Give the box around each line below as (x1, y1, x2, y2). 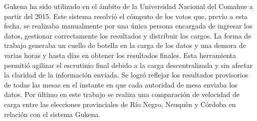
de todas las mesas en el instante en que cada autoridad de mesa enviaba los (4, 79, 238, 89)
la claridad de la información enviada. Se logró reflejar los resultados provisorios (4, 69, 249, 80)
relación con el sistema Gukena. (4, 108, 101, 119)
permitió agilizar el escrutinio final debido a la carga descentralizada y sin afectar (4, 59, 253, 70)
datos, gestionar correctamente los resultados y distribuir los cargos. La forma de (4, 30, 252, 40)
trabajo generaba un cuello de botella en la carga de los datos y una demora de (4, 40, 246, 50)
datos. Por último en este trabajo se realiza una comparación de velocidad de (4, 89, 240, 99)
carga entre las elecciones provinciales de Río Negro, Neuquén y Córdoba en (4, 98, 236, 109)
